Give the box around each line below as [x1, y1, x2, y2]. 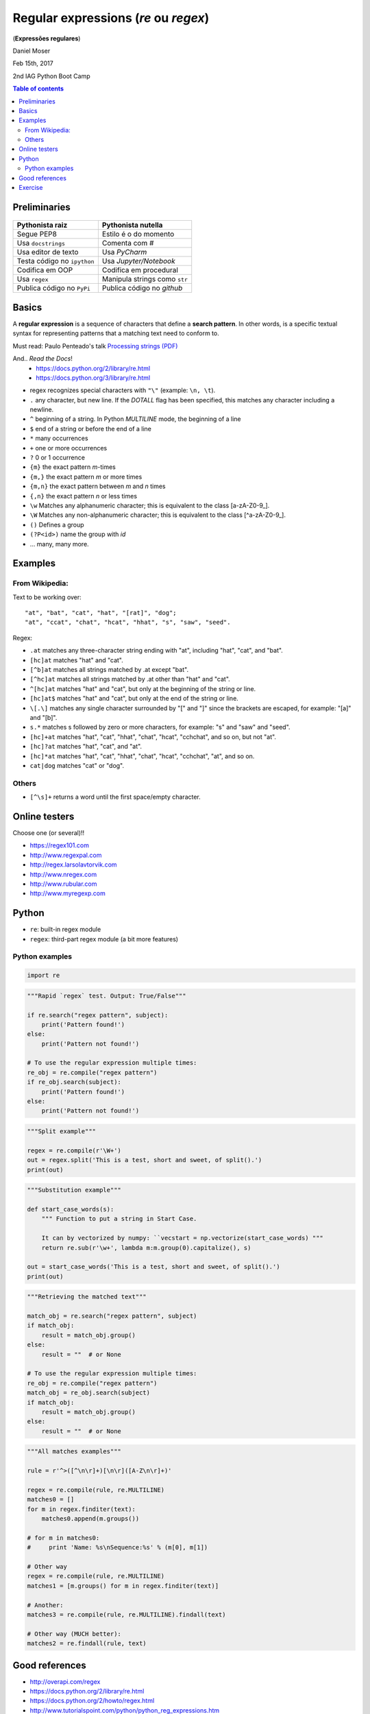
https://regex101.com [29, 841, 89, 849]
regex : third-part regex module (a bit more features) [29, 934, 178, 943]
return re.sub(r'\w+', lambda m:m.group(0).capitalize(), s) [41, 1244, 251, 1251]
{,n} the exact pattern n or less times [29, 492, 137, 500]
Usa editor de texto [16, 248, 79, 257]
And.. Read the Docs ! [12, 354, 73, 363]
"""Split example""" [27, 1128, 96, 1135]
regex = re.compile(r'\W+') [27, 1146, 121, 1155]
